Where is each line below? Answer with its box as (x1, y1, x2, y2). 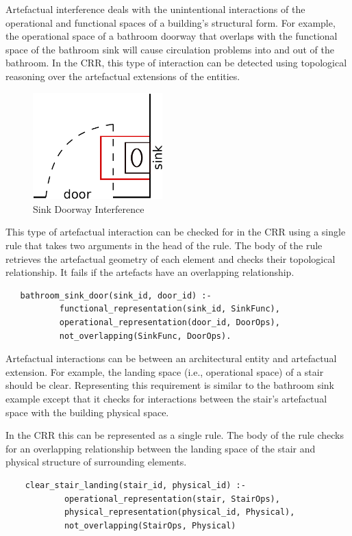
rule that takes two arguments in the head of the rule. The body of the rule (5, 238, 323, 253)
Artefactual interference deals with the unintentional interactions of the (5, 2, 305, 16)
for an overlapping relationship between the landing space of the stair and (5, 441, 316, 455)
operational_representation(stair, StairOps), (64, 494, 280, 504)
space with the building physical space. (5, 405, 169, 419)
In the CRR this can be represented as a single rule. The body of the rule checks (5, 428, 344, 442)
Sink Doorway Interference (33, 201, 144, 216)
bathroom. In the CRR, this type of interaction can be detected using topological (5, 55, 347, 70)
